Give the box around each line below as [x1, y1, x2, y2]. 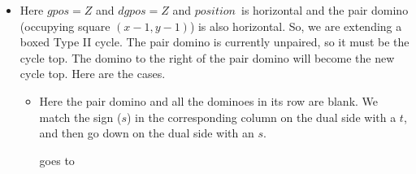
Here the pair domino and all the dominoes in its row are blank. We [39, 92, 379, 109]
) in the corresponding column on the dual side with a [126, 108, 396, 125]
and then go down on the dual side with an [39, 124, 254, 141]
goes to [39, 151, 75, 168]
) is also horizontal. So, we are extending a [189, 17, 402, 34]
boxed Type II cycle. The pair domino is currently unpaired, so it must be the [19, 33, 409, 50]
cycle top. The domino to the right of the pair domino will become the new [19, 49, 395, 66]
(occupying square [19, 17, 110, 34]
